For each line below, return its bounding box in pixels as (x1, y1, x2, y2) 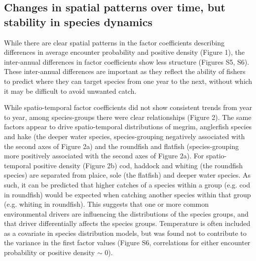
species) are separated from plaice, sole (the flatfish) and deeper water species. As (4, 170, 251, 180)
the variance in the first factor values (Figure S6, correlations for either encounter (4, 237, 251, 248)
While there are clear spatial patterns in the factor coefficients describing (4, 37, 224, 47)
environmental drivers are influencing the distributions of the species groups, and (4, 208, 249, 219)
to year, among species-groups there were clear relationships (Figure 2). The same (4, 112, 252, 122)
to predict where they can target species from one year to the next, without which (4, 75, 253, 86)
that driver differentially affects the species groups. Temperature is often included (4, 218, 251, 228)
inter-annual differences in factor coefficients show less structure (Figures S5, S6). (4, 56, 250, 67)
